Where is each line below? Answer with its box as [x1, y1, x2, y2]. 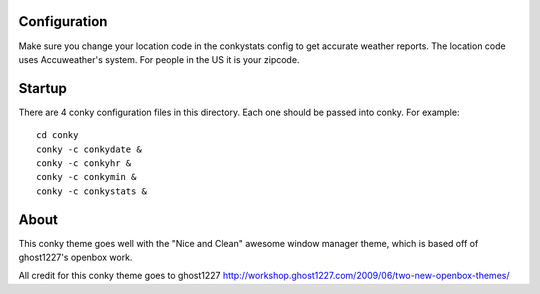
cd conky [36, 130, 79, 141]
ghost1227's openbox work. [18, 251, 133, 264]
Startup [18, 80, 67, 97]
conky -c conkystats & [36, 185, 148, 197]
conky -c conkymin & [36, 171, 137, 183]
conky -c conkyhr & [36, 157, 132, 169]
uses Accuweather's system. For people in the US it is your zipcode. [18, 53, 300, 65]
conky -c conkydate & [36, 143, 142, 155]
